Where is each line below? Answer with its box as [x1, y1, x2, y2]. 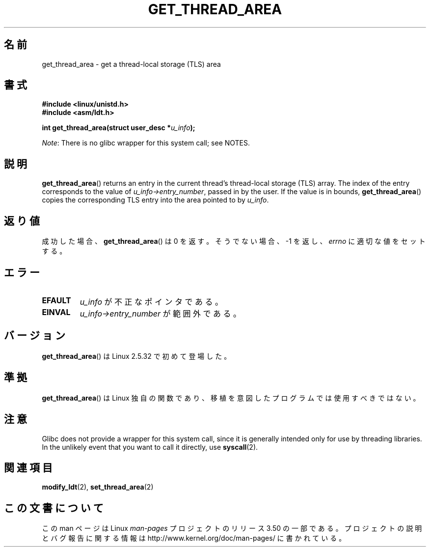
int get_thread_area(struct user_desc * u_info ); [42, 123, 195, 132]
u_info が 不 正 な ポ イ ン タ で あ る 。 [80, 296, 223, 307]
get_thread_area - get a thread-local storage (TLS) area [42, 59, 221, 68]
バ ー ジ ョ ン [4, 329, 65, 342]
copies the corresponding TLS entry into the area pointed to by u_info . [42, 196, 269, 204]
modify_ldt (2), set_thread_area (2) [42, 483, 154, 492]
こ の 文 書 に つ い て [4, 501, 104, 514]
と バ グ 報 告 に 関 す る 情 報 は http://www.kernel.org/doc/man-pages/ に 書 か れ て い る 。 [42, 534, 346, 543]
